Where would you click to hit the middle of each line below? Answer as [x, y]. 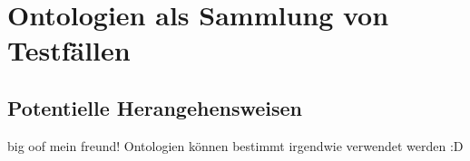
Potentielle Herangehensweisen [155, 107]
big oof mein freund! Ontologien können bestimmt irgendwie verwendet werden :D [235, 145]
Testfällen [69, 50]
